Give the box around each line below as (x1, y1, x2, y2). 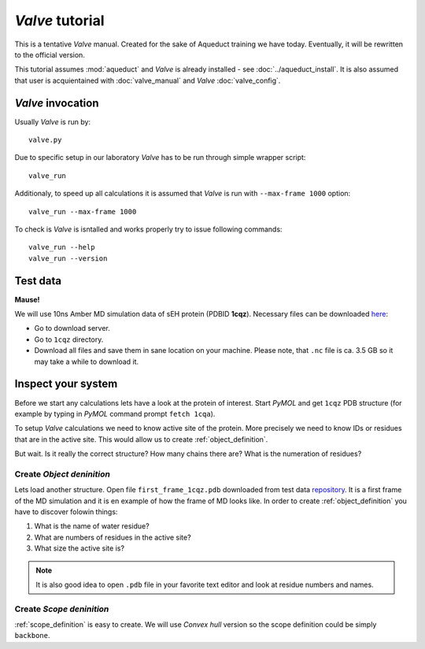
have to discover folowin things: (14, 507, 118, 516)
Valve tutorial (14, 12, 105, 29)
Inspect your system (14, 377, 118, 391)
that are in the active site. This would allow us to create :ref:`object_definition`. (14, 434, 268, 444)
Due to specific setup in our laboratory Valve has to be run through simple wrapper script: (14, 153, 306, 162)
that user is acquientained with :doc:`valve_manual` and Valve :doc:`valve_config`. (14, 76, 281, 85)
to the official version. (14, 50, 86, 59)
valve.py (28, 135, 62, 145)
